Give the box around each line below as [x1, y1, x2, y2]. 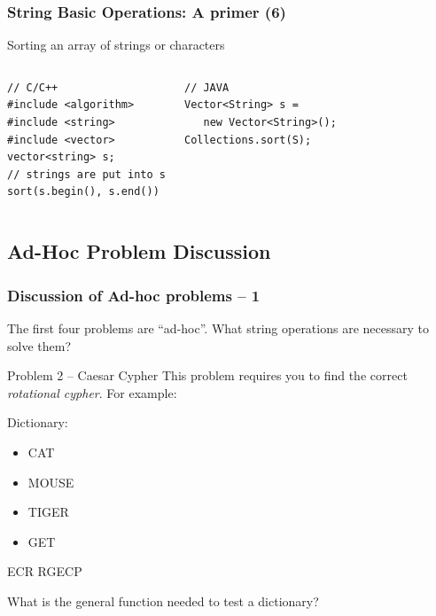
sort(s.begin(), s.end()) [7, 185, 160, 199]
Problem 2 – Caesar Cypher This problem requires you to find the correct [7, 366, 408, 385]
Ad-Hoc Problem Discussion [7, 238, 271, 265]
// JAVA [183, 81, 230, 94]
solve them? [7, 336, 72, 355]
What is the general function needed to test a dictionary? [7, 591, 319, 610]
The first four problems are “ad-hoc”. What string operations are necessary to [7, 318, 429, 337]
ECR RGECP [7, 562, 82, 581]
